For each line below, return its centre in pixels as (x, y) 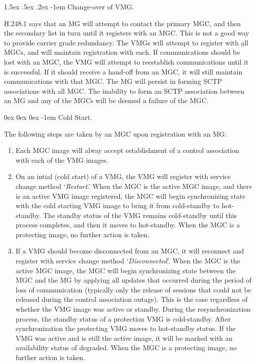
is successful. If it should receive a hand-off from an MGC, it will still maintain (123, 71)
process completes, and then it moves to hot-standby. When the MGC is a (128, 225)
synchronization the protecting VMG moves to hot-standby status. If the (126, 328)
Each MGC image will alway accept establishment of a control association (127, 150)
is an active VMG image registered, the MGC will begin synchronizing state (130, 196)
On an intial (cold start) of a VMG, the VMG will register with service (123, 176)
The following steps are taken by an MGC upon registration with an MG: (115, 133)
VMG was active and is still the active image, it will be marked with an (124, 338)
